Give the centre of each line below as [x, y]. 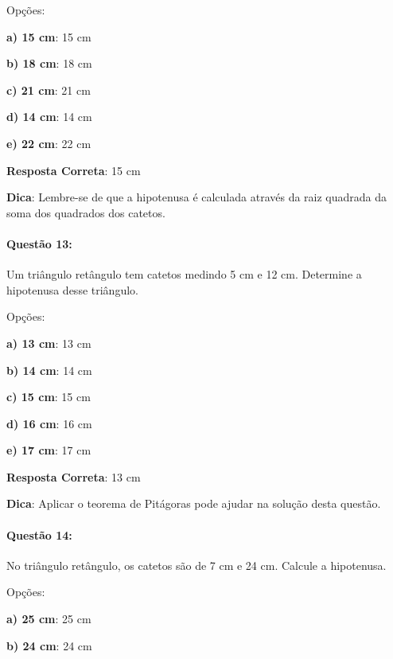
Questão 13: [39, 243]
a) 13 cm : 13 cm [49, 343]
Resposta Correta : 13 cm [74, 476]
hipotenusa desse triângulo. [72, 289]
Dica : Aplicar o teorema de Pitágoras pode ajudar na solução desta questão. [194, 503]
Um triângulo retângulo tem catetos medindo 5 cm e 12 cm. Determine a [184, 274]
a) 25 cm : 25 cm [49, 619]
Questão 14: [39, 534]
